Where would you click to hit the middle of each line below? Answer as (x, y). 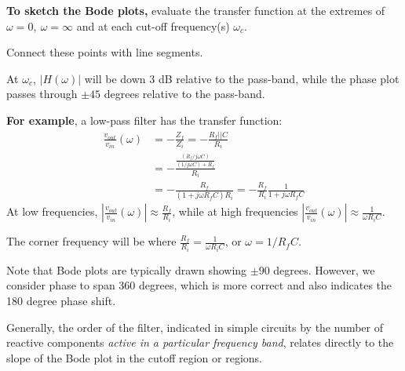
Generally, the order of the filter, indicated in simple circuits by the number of (195, 327)
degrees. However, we (324, 269)
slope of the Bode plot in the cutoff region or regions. (134, 357)
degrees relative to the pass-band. (184, 94)
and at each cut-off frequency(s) (153, 25)
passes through (42, 94)
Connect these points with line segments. (105, 52)
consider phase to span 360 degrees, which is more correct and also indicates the (199, 285)
